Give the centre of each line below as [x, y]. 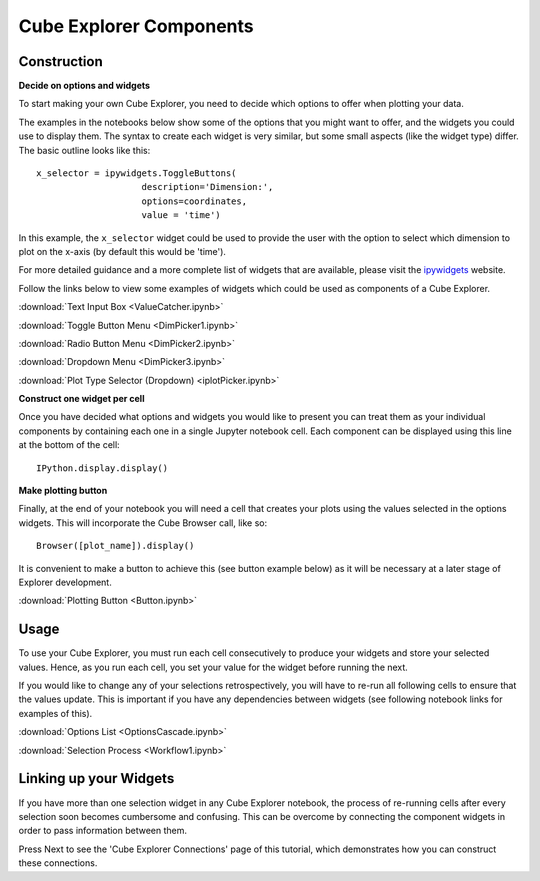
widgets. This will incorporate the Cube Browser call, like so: [143, 522]
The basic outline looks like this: [84, 150]
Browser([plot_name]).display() [115, 546]
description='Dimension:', [207, 187]
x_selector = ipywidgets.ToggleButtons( [136, 173]
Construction [61, 61]
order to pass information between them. [103, 831]
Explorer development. [65, 582]
